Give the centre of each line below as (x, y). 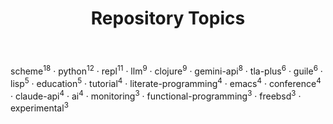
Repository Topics (168, 18)
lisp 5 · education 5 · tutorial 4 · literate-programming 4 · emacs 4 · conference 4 (166, 82)
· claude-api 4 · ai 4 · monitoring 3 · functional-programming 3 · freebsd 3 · (156, 95)
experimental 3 (39, 107)
